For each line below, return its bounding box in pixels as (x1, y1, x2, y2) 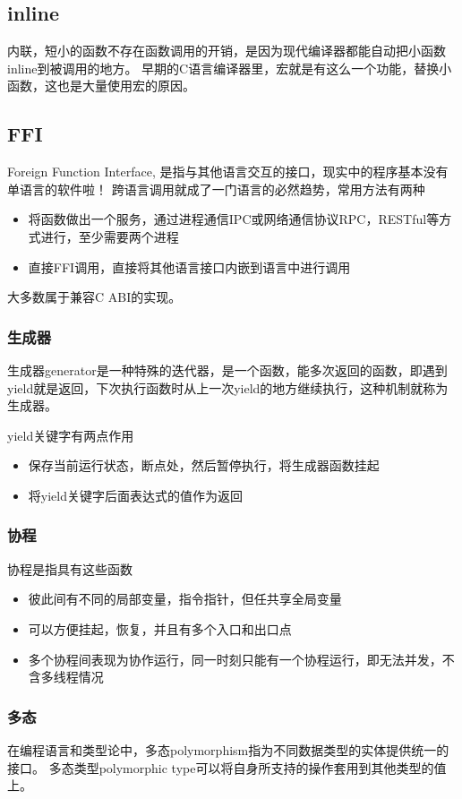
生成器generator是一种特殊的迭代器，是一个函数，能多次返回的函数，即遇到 (7, 360, 448, 379)
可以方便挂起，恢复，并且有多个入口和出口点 (28, 619, 292, 638)
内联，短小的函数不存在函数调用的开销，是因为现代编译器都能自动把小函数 (7, 41, 446, 60)
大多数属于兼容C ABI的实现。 (7, 288, 182, 306)
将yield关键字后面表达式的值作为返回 (28, 485, 243, 504)
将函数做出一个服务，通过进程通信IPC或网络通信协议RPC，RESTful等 (28, 210, 440, 228)
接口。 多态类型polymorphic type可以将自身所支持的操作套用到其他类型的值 (7, 758, 447, 777)
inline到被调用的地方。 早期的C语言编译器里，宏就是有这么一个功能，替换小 (7, 58, 452, 77)
